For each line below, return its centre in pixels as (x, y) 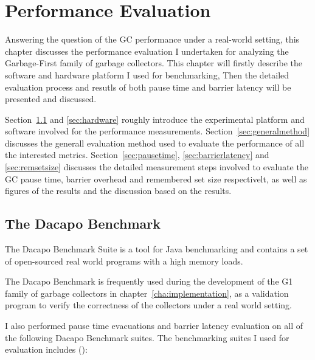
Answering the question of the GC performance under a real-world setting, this (152, 39)
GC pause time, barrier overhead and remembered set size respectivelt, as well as (156, 178)
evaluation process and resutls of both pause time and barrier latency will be (148, 87)
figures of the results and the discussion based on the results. (118, 191)
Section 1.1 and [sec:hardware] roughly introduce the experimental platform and (155, 119)
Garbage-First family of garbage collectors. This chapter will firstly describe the (154, 63)
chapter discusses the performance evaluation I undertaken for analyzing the (147, 51)
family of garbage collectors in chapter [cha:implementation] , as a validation (147, 293)
